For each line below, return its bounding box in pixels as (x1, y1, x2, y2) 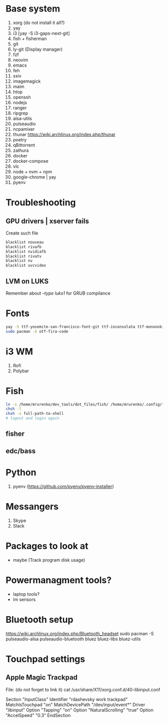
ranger (12, 105, 27, 111)
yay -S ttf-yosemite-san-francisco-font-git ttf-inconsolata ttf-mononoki (5, 324, 165, 329)
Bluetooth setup (5, 614, 74, 625)
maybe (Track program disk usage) (12, 557, 85, 563)
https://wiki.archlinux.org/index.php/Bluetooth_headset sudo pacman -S (5, 630, 154, 636)
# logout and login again (5, 416, 59, 421)
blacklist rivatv (5, 254, 42, 259)
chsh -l (5, 406, 22, 411)
